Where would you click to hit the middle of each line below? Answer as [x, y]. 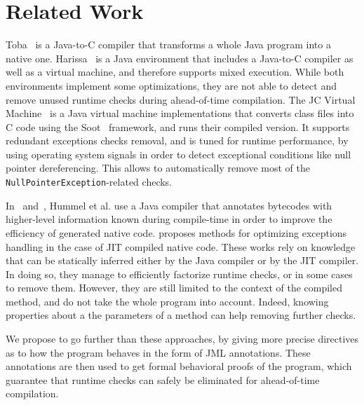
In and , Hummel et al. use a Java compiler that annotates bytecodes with [169, 205]
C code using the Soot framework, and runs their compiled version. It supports [178, 126]
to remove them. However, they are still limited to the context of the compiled [174, 288]
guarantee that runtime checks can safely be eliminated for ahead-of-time [163, 379]
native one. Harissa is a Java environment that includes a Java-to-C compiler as [180, 58]
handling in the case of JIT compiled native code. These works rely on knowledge [181, 246]
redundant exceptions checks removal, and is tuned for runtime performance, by [177, 140]
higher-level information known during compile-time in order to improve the [169, 219]
